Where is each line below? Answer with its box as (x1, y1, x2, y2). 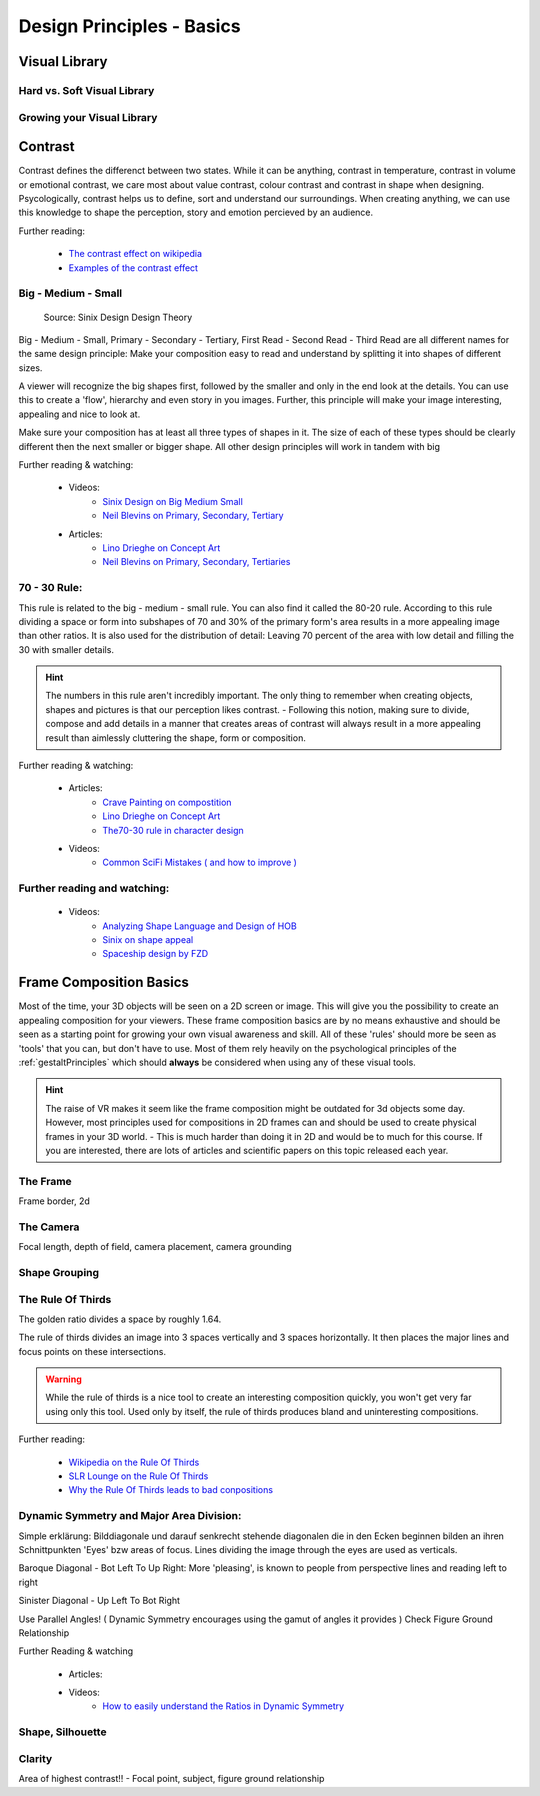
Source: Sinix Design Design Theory (43, 311, 193, 323)
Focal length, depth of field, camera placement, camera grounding (18, 1241, 292, 1253)
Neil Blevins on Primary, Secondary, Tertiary (102, 510, 284, 522)
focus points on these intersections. (18, 1345, 167, 1357)
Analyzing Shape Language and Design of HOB (102, 920, 297, 932)
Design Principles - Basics (18, 15, 241, 37)
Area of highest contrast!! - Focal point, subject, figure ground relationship (18, 1773, 325, 1785)
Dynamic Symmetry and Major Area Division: (18, 1509, 242, 1523)
